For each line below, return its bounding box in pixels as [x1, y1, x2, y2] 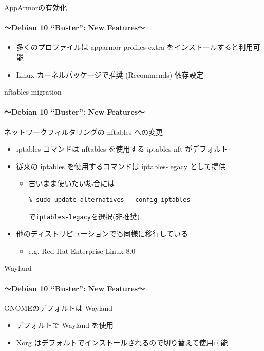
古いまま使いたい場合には [28, 178, 115, 189]
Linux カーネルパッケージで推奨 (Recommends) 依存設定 [16, 69, 203, 80]
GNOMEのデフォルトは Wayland [4, 302, 113, 313]
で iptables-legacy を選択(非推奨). [28, 211, 142, 221]
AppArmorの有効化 [4, 2, 67, 12]
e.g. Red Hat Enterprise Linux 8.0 [28, 245, 136, 256]
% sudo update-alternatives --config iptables [28, 196, 191, 204]
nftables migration [4, 86, 62, 97]
